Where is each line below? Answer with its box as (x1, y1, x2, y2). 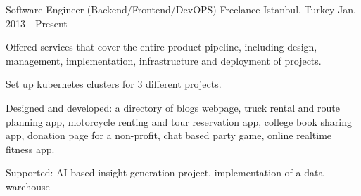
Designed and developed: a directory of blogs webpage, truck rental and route (6, 100, 341, 115)
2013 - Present (6, 15, 68, 30)
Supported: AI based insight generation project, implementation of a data (6, 165, 324, 180)
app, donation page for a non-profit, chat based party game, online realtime (6, 128, 332, 143)
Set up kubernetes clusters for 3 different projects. (6, 77, 222, 91)
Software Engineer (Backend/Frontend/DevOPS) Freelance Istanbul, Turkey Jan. (6, 2, 356, 16)
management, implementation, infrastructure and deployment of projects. (6, 53, 322, 67)
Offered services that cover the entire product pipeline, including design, (6, 39, 317, 54)
